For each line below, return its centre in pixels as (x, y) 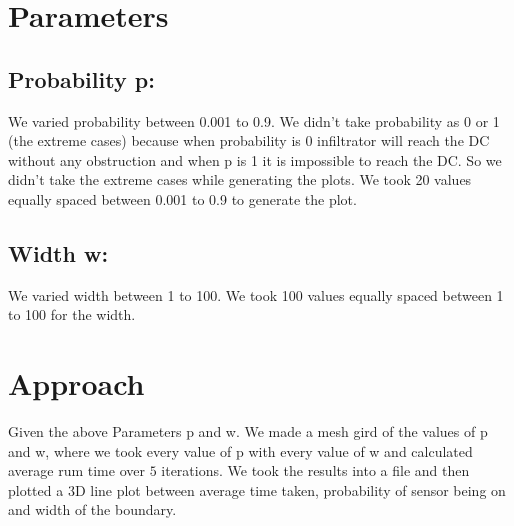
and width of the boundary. (92, 509)
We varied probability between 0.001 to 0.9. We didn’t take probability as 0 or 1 (254, 120)
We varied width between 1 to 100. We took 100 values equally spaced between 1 (256, 294)
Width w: (58, 252)
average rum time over (76, 470)
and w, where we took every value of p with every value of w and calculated (240, 450)
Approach (76, 383)
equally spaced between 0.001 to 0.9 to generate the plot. (182, 198)
